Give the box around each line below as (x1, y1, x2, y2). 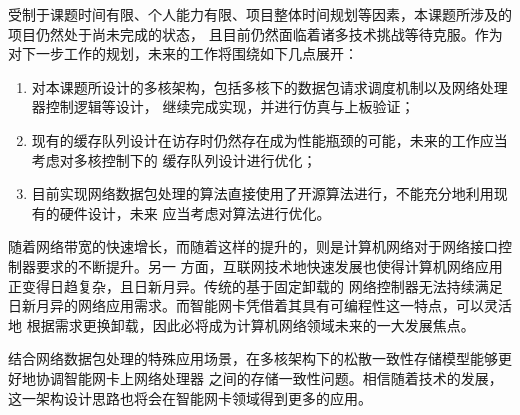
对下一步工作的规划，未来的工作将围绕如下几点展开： (8, 43, 358, 64)
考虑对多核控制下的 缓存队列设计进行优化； (31, 149, 317, 170)
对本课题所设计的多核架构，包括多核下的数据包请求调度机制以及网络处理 (31, 76, 508, 97)
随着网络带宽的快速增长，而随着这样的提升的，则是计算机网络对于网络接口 (8, 236, 498, 257)
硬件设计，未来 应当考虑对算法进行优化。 (59, 202, 331, 223)
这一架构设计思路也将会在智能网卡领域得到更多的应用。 (8, 387, 372, 408)
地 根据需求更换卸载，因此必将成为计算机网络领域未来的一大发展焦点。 (8, 314, 475, 335)
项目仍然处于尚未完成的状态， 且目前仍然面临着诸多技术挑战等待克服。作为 (8, 23, 503, 44)
